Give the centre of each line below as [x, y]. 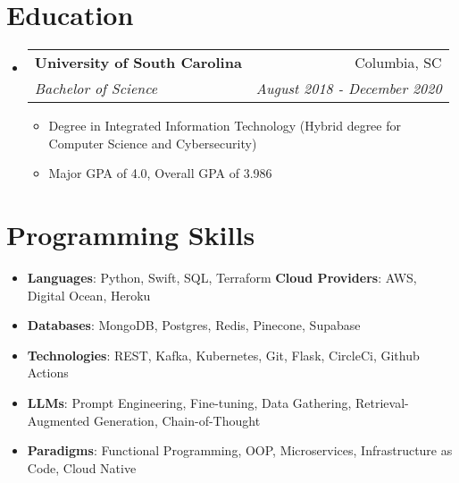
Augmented [58, 420]
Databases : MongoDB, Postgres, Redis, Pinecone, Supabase [194, 325]
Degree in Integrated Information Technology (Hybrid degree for [225, 126]
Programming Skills [131, 235]
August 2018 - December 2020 [349, 89]
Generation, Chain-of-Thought [177, 420]
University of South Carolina [138, 63]
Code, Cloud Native [82, 467]
